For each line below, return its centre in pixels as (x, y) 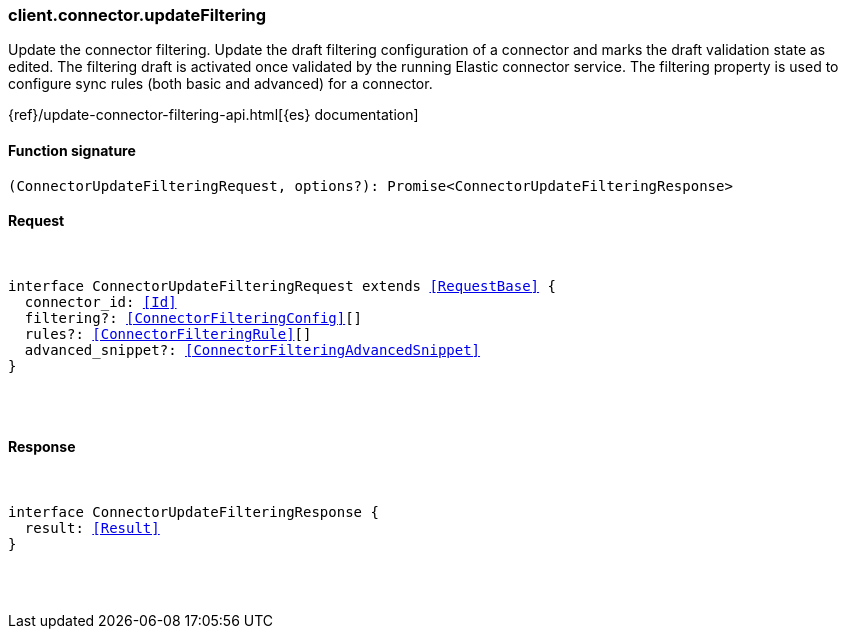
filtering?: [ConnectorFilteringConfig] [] (193, 317)
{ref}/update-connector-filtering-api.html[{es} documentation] (213, 115)
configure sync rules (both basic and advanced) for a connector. (220, 84)
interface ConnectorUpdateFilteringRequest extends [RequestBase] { (282, 285)
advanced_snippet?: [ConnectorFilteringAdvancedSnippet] (252, 349)
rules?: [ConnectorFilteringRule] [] (168, 333)
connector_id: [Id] (100, 301)
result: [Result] (92, 528)
